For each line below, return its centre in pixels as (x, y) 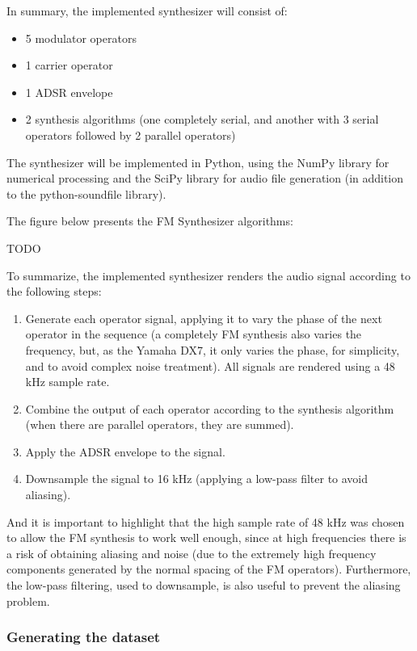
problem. (28, 601)
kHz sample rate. (67, 382)
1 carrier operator (69, 65)
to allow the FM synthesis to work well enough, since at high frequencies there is (206, 538)
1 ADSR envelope (69, 92)
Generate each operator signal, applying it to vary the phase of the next (204, 318)
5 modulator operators (81, 38)
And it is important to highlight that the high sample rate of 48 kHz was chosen (206, 521)
